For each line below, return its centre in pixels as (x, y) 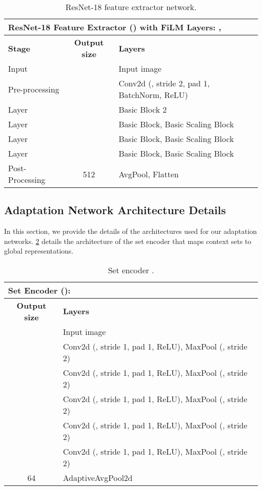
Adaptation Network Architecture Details (115, 210)
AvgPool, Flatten (149, 174)
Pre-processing (34, 89)
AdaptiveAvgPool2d (98, 477)
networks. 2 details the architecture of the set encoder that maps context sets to (128, 241)
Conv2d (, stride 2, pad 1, (164, 83)
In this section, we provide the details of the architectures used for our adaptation (130, 231)
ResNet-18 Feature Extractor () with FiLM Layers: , (115, 27)
